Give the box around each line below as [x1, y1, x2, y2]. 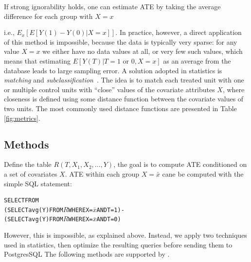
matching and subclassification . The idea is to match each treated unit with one [4, 75, 244, 85]
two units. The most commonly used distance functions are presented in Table [4, 103, 237, 113]
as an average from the [163, 55, 231, 65]
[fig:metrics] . [4, 113, 40, 123]
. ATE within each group [65, 168, 140, 179]
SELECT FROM [4, 197, 39, 204]
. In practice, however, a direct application [115, 27, 242, 37]
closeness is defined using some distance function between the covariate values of [4, 94, 244, 104]
